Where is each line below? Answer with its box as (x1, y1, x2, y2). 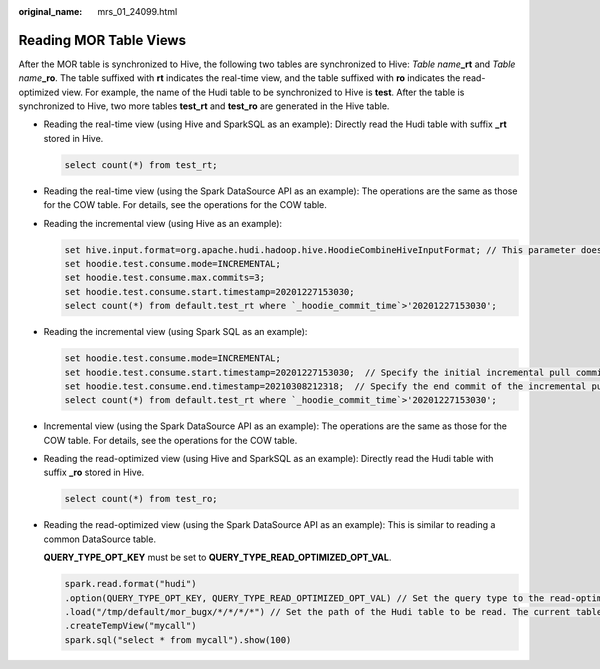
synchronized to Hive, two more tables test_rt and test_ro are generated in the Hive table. (18, 100, 390, 112)
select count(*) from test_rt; (64, 159, 219, 170)
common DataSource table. (43, 533, 157, 545)
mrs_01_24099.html (97, 6, 178, 17)
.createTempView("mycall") (64, 620, 197, 632)
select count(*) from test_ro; (64, 493, 219, 505)
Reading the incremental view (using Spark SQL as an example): (43, 326, 308, 338)
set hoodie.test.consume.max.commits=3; (64, 272, 265, 284)
